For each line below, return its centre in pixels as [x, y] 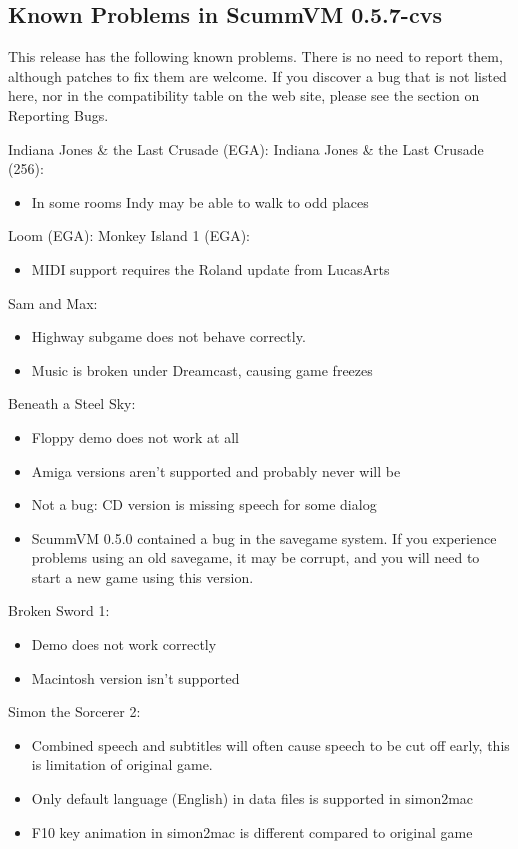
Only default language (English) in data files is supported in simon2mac [252, 798]
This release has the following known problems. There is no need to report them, [255, 56]
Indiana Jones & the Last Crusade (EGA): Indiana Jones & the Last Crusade [246, 148]
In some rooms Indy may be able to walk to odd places [200, 201]
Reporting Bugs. [58, 114]
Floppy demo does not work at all [135, 436]
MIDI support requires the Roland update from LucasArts [210, 268]
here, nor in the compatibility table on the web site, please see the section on [244, 95]
